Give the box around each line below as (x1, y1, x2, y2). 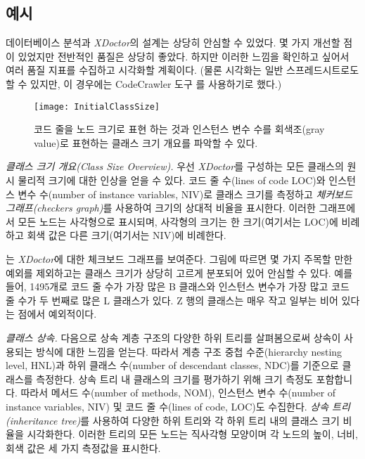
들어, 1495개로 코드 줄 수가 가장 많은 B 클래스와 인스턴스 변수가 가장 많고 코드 (6, 279, 350, 294)
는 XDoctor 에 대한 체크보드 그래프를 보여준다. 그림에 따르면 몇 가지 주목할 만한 (6, 251, 353, 266)
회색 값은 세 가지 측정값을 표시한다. (6, 440, 161, 455)
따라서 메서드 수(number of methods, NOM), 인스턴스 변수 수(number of (20, 385, 336, 400)
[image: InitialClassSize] (34, 101, 160, 112)
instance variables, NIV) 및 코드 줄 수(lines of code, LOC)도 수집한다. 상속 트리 (6, 399, 350, 413)
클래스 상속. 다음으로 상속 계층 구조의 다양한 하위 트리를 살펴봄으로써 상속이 (6, 330, 341, 344)
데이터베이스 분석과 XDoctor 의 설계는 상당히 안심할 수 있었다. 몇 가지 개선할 (6, 35, 340, 50)
